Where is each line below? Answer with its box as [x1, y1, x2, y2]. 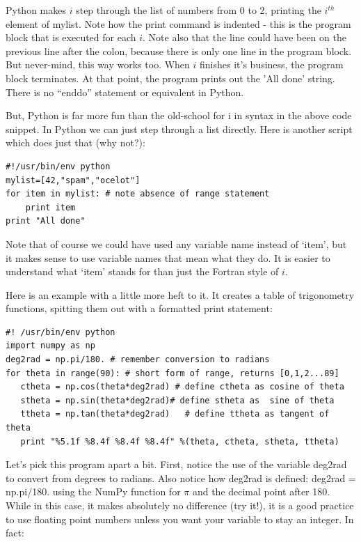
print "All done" [6, 216, 86, 226]
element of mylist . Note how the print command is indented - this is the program [6, 16, 351, 31]
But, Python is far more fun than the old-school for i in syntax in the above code [6, 108, 352, 123]
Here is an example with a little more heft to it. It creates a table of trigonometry [6, 287, 355, 302]
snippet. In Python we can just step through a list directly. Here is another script [6, 121, 353, 136]
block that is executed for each [6, 30, 136, 45]
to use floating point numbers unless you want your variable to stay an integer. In [6, 511, 354, 526]
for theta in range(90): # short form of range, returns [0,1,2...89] [6, 368, 339, 378]
